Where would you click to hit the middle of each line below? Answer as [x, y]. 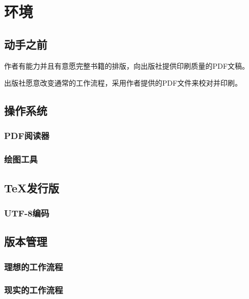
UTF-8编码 [27, 213]
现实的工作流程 [34, 290]
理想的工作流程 [34, 266]
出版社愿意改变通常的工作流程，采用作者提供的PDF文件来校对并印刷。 [123, 83]
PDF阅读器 [27, 136]
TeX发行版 [32, 187]
